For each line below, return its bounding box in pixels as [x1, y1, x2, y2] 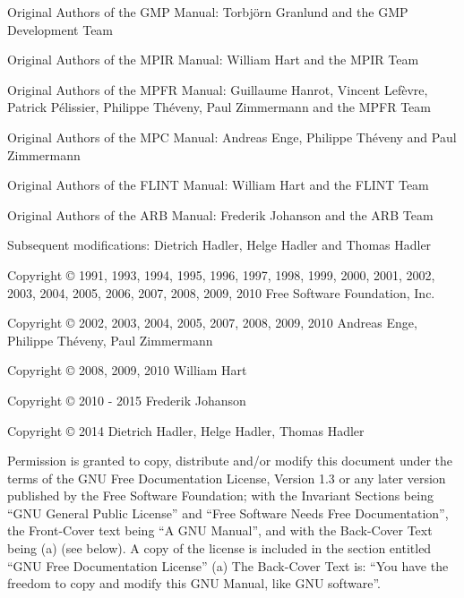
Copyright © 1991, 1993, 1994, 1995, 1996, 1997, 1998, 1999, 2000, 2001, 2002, [7, 265, 435, 284]
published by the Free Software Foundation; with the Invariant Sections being [7, 486, 434, 505]
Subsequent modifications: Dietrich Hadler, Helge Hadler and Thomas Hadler [7, 235, 432, 254]
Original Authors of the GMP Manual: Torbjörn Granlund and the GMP [7, 3, 408, 21]
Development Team [7, 20, 114, 38]
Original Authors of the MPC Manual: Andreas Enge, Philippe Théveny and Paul [7, 127, 457, 146]
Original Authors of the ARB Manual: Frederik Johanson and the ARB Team [7, 205, 434, 224]
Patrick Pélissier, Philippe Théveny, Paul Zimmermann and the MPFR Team [7, 98, 431, 116]
